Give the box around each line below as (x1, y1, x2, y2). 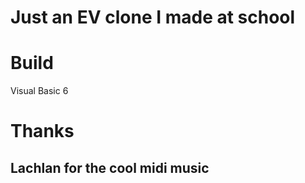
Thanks (10, 120, 75, 143)
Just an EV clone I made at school (10, 6, 296, 29)
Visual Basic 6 (10, 85, 69, 97)
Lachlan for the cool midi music (10, 159, 210, 176)
